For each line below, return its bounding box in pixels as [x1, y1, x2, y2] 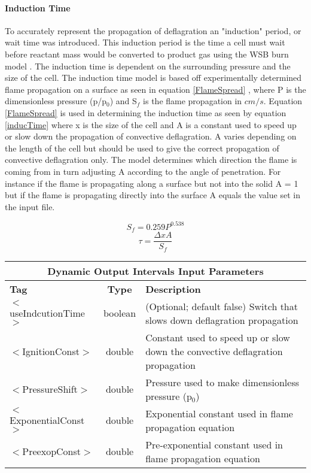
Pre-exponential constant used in [145, 437, 283, 451]
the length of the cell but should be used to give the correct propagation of [5, 141, 279, 154]
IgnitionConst [22, 344, 80, 358]
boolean [103, 306, 136, 320]
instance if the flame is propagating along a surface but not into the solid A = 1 [5, 177, 298, 189]
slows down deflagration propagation [145, 313, 298, 327]
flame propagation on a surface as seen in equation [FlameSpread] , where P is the [5, 83, 306, 95]
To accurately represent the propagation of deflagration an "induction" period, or [5, 24, 301, 37]
